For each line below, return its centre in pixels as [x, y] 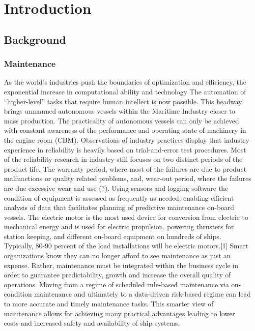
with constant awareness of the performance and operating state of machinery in [125, 130]
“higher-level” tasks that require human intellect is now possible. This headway [123, 101]
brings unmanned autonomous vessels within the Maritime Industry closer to [120, 111]
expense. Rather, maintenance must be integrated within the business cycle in [121, 265]
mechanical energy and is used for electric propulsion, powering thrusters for [119, 226]
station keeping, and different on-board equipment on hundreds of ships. [113, 236]
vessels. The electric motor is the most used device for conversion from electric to [126, 217]
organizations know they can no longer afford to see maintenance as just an [117, 256]
